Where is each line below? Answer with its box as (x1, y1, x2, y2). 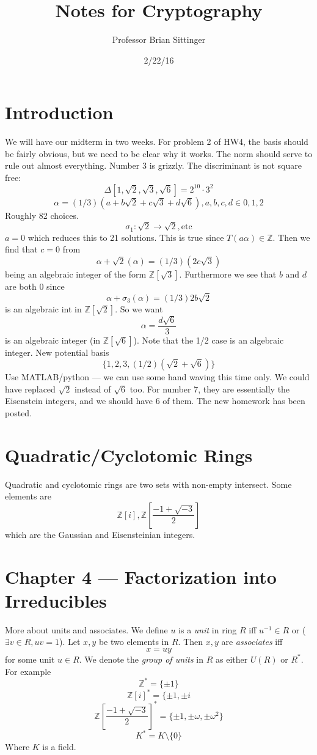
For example (5, 665, 51, 677)
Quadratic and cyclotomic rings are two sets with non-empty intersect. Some (5, 477, 292, 490)
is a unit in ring (178, 623, 237, 636)
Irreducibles (5, 587, 107, 613)
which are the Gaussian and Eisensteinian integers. (5, 528, 195, 540)
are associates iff (221, 635, 283, 648)
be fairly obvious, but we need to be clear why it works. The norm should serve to (5, 147, 313, 160)
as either (216, 652, 248, 665)
